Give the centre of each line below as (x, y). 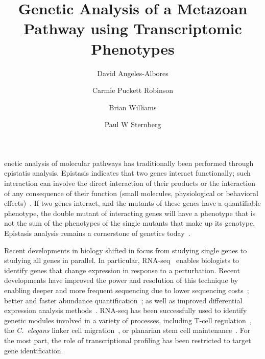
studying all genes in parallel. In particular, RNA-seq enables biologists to (122, 260)
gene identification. (34, 350)
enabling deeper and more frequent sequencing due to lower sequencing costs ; (127, 290)
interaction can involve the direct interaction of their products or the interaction (130, 183)
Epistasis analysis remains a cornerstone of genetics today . (97, 233)
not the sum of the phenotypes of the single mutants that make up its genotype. (130, 223)
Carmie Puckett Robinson (132, 90)
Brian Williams (133, 107)
